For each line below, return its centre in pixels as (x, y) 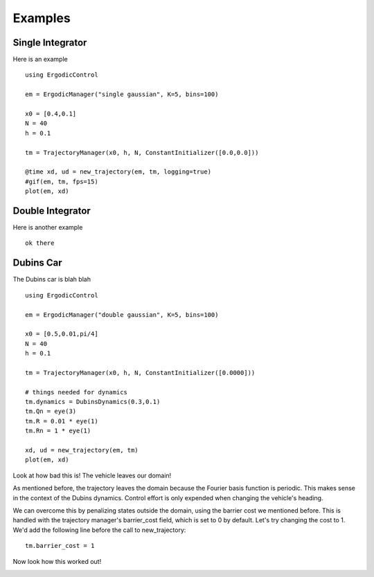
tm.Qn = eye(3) (51, 411)
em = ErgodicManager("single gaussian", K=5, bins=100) (122, 94)
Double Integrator (52, 211)
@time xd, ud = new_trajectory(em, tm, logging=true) (118, 172)
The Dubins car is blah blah (52, 280)
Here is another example (48, 228)
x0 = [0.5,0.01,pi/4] (62, 334)
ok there (40, 243)
